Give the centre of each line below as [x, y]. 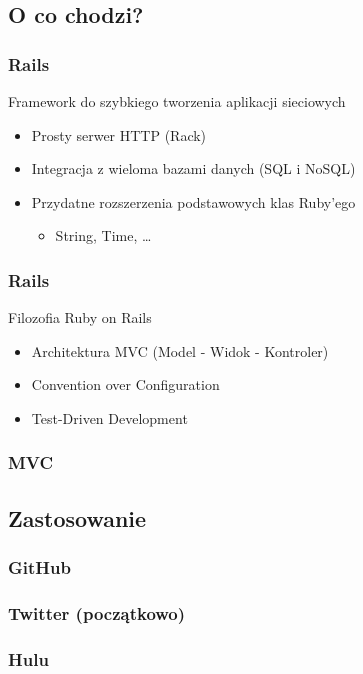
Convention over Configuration [125, 384]
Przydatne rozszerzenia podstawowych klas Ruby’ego [193, 201]
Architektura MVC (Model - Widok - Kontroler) [180, 350]
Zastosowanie [77, 517]
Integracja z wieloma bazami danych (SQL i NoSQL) [193, 168]
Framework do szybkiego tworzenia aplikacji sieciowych [177, 101]
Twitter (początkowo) [97, 612]
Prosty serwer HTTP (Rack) [119, 134]
